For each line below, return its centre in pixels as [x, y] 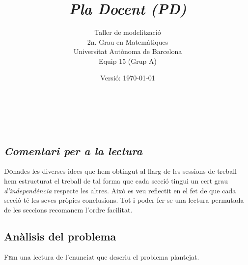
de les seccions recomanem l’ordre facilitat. [68, 209]
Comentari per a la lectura [73, 150]
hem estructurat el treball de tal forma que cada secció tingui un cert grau [116, 181]
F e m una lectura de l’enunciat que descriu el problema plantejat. [102, 256]
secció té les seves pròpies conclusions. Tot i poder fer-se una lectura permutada [124, 200]
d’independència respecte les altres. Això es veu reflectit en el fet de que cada [120, 190]
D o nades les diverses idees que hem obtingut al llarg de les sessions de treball [120, 171]
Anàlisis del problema [60, 236]
